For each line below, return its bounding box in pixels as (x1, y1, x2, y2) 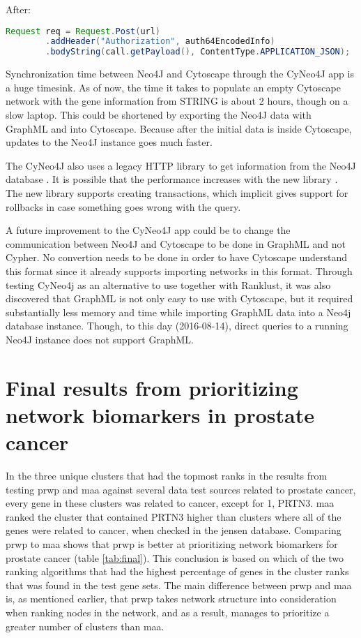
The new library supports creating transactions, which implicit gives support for (6, 185, 348, 200)
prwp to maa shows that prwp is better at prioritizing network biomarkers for (6, 536, 338, 551)
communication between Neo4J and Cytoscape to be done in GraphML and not (6, 236, 346, 251)
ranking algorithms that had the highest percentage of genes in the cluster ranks (6, 564, 349, 579)
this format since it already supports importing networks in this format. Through (6, 263, 353, 278)
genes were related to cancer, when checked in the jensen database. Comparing (6, 523, 341, 537)
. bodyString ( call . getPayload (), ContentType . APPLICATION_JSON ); (45, 47, 351, 57)
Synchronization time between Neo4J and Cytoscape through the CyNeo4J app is (6, 66, 354, 81)
